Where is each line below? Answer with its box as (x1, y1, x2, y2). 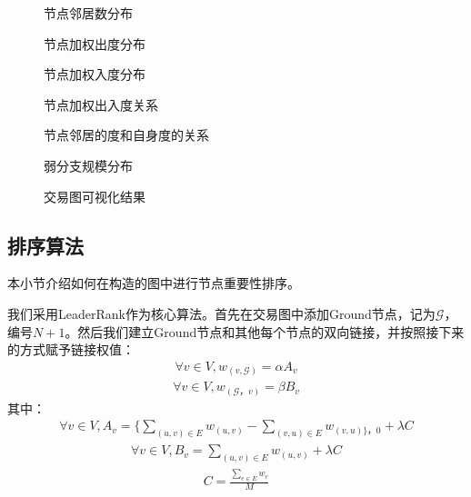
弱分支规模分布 (44, 155, 133, 174)
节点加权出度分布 (44, 34, 145, 53)
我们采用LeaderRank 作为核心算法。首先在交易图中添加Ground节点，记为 (7, 303, 436, 323)
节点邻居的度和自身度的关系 (44, 125, 209, 144)
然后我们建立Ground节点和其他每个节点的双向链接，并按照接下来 (77, 322, 465, 341)
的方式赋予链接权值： (7, 340, 135, 359)
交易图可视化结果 (44, 186, 145, 205)
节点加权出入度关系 (44, 94, 158, 114)
